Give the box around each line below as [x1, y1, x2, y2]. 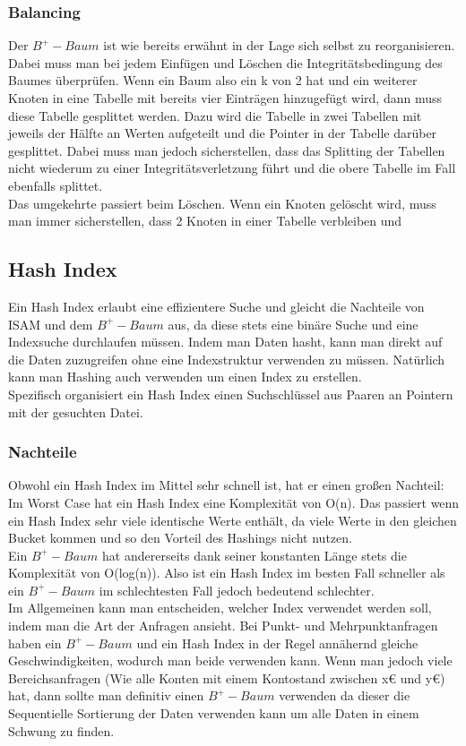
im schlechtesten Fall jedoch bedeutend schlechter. [99, 580, 375, 599]
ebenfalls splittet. [8, 176, 103, 194]
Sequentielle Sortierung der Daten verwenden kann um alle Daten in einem [8, 704, 419, 723]
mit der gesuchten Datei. [8, 402, 143, 421]
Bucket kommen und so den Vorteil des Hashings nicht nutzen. [8, 528, 352, 547]
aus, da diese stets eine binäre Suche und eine [168, 314, 419, 333]
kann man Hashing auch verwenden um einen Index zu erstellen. [8, 367, 362, 386]
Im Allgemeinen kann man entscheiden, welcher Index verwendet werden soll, [8, 598, 432, 617]
